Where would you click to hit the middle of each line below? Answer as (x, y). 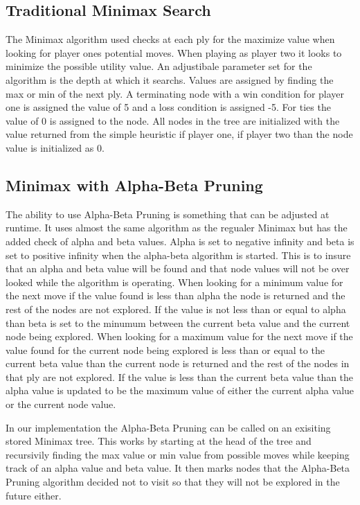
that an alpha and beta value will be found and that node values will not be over (178, 268)
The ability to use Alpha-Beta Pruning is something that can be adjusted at (168, 214)
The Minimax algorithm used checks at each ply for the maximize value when (170, 39)
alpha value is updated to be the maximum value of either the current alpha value (180, 390)
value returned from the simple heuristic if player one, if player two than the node (179, 134)
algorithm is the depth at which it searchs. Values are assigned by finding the (170, 79)
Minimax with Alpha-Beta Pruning (134, 185)
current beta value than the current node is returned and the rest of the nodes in (178, 363)
